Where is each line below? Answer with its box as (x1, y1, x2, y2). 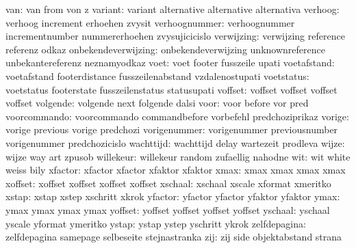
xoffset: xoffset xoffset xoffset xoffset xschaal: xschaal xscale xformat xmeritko (5, 176, 331, 190)
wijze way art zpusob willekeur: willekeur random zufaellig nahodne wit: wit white (5, 149, 351, 163)
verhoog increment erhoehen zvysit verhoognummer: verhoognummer (5, 15, 295, 29)
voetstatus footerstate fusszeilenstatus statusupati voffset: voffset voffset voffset (5, 82, 338, 96)
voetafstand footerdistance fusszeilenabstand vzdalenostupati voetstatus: (5, 68, 309, 83)
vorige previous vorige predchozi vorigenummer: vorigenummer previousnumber (5, 122, 338, 137)
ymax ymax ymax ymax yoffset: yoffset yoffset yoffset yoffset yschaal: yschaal (5, 202, 330, 217)
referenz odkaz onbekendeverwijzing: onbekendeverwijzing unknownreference (5, 42, 325, 56)
